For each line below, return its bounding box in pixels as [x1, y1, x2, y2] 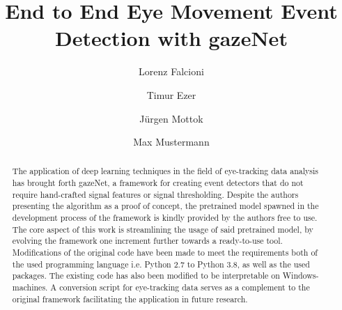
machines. [12, 281, 48, 293]
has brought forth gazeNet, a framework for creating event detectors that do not [12, 177, 304, 189]
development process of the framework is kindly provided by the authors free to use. [12, 212, 318, 224]
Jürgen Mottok [139, 111, 203, 125]
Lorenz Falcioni [139, 64, 204, 79]
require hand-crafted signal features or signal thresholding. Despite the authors [12, 188, 299, 200]
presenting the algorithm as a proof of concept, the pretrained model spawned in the [12, 200, 319, 212]
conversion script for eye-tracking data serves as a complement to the [59, 281, 310, 293]
